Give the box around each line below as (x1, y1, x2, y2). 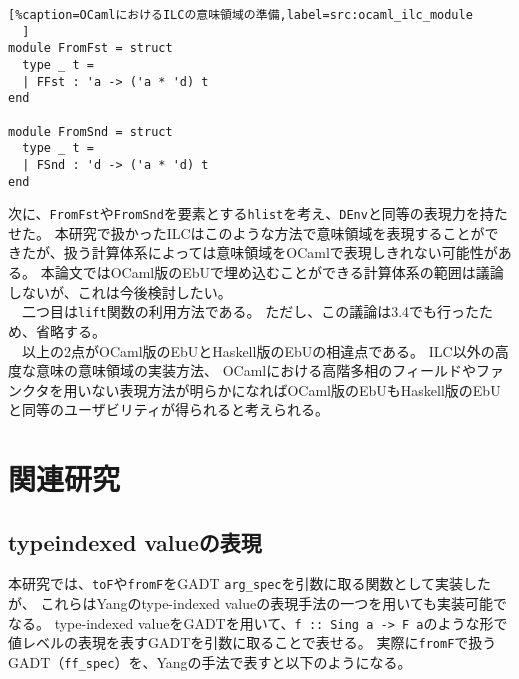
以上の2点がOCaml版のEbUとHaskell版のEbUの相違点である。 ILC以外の (21, 340, 495, 361)
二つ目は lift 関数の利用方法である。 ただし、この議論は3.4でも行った (21, 301, 480, 322)
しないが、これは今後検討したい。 (8, 281, 232, 302)
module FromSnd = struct (8, 124, 173, 139)
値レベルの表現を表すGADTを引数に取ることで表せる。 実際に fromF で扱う (8, 632, 497, 653)
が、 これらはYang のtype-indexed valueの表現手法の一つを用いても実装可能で (8, 593, 508, 614)
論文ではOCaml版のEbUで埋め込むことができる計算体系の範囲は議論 (54, 262, 504, 283)
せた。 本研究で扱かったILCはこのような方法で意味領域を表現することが (8, 222, 485, 243)
